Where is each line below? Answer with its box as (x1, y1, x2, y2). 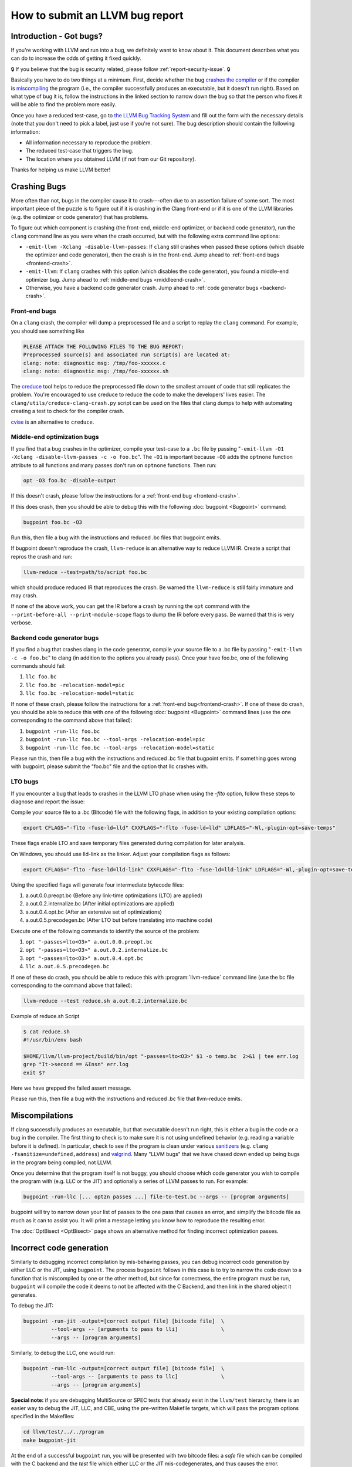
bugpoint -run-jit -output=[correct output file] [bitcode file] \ (23, 1318, 225, 1324)
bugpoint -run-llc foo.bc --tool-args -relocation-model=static (25, 744, 215, 751)
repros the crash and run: (11, 553, 73, 560)
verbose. (11, 619, 32, 626)
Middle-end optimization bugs (11, 433, 99, 441)
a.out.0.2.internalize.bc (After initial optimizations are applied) (25, 900, 175, 907)
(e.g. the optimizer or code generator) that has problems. (11, 213, 149, 220)
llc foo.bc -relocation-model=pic (25, 681, 125, 688)
